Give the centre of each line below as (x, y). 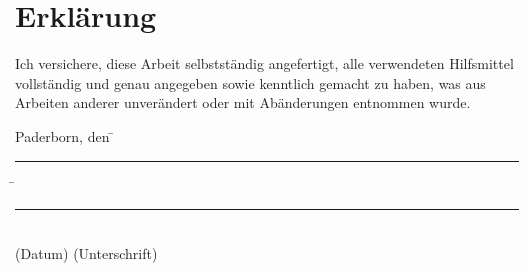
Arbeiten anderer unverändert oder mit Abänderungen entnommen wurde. (243, 102)
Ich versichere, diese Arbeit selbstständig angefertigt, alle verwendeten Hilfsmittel (264, 63)
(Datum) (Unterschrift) (86, 252)
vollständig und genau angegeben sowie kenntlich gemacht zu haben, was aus (250, 82)
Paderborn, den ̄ (65, 135)
